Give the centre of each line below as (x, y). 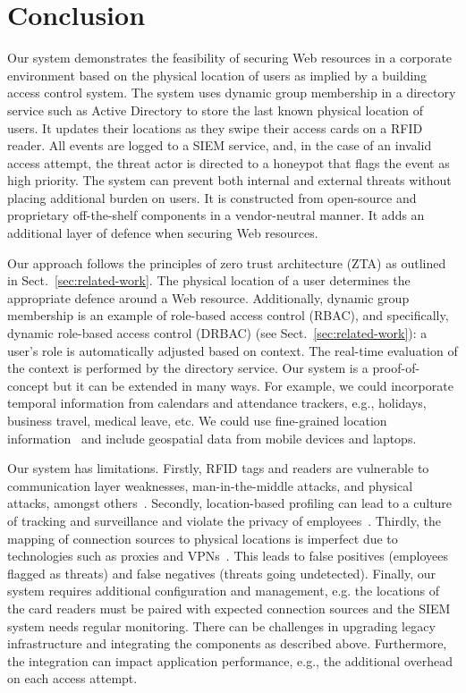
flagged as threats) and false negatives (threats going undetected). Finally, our (222, 573)
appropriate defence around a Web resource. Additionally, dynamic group (208, 297)
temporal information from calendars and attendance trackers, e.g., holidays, (217, 403)
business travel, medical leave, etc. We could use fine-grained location (197, 420)
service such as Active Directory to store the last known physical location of (216, 110)
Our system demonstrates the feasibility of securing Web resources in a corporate (230, 58)
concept (28, 385)
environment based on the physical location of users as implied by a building (217, 75)
